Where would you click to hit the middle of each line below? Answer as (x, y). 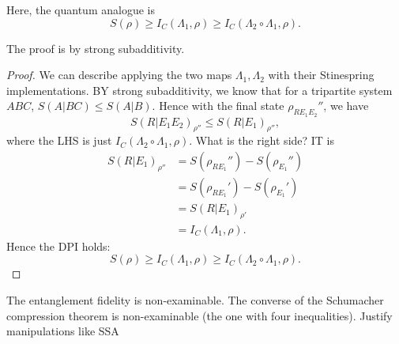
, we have (346, 106)
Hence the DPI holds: (58, 246)
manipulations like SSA (63, 331)
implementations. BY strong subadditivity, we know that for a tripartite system (199, 90)
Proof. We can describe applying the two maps (119, 75)
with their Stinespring (321, 75)
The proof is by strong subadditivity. (96, 48)
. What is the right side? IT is (262, 140)
